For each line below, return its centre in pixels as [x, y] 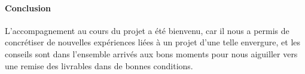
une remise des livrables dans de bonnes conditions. [99, 65]
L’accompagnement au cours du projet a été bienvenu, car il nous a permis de [147, 30]
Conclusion [28, 7]
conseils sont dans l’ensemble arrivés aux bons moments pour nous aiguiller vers [151, 53]
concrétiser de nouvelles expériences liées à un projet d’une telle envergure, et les [153, 42]
